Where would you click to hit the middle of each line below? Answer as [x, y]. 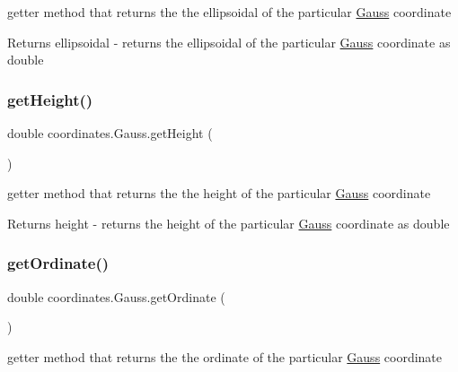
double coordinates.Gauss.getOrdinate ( [116, 296]
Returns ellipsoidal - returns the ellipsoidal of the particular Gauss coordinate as [229, 42]
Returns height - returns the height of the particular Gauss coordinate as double [229, 223]
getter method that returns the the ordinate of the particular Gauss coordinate [225, 356]
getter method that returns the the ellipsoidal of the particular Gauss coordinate [229, 12]
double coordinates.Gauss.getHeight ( [110, 133]
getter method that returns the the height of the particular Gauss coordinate [219, 193]
